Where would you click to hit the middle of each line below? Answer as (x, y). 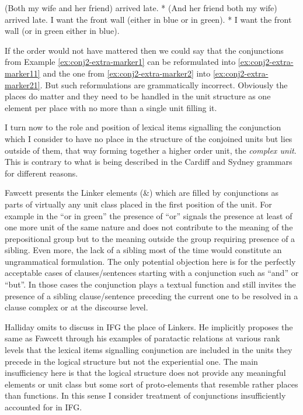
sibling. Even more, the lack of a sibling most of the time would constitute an (143, 250)
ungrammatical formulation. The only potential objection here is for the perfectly (150, 261)
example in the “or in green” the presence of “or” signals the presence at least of (149, 215)
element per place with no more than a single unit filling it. (111, 107)
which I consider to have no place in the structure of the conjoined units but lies (149, 138)
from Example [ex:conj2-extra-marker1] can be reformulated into (120, 62)
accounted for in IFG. (43, 407)
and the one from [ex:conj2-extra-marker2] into (127, 73)
